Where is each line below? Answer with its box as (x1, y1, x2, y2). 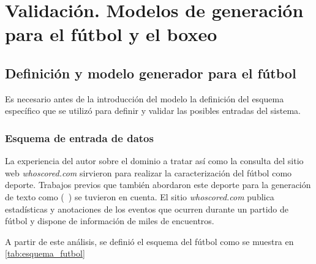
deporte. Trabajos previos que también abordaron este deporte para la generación (5, 178, 311, 191)
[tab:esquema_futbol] (5, 247, 85, 260)
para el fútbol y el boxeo (5, 21, 217, 47)
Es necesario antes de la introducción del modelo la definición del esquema (5, 92, 284, 105)
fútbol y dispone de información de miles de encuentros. (5, 214, 214, 227)
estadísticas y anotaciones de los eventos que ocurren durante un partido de (5, 202, 288, 215)
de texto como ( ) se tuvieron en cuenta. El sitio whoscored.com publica (5, 190, 274, 203)
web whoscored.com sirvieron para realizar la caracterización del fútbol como (5, 166, 292, 179)
